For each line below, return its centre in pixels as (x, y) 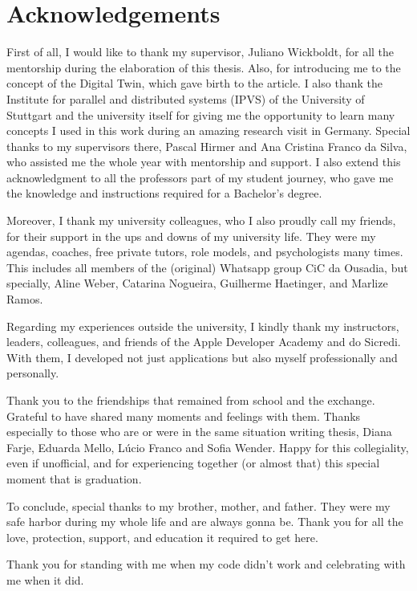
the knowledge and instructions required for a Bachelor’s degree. (164, 193)
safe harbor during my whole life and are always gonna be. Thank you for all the (205, 522)
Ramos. (25, 299)
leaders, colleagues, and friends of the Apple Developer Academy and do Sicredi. (204, 342)
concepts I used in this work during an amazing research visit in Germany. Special (208, 130)
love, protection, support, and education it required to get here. (162, 537)
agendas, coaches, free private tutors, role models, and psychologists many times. (205, 252)
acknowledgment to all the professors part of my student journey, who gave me (200, 177)
